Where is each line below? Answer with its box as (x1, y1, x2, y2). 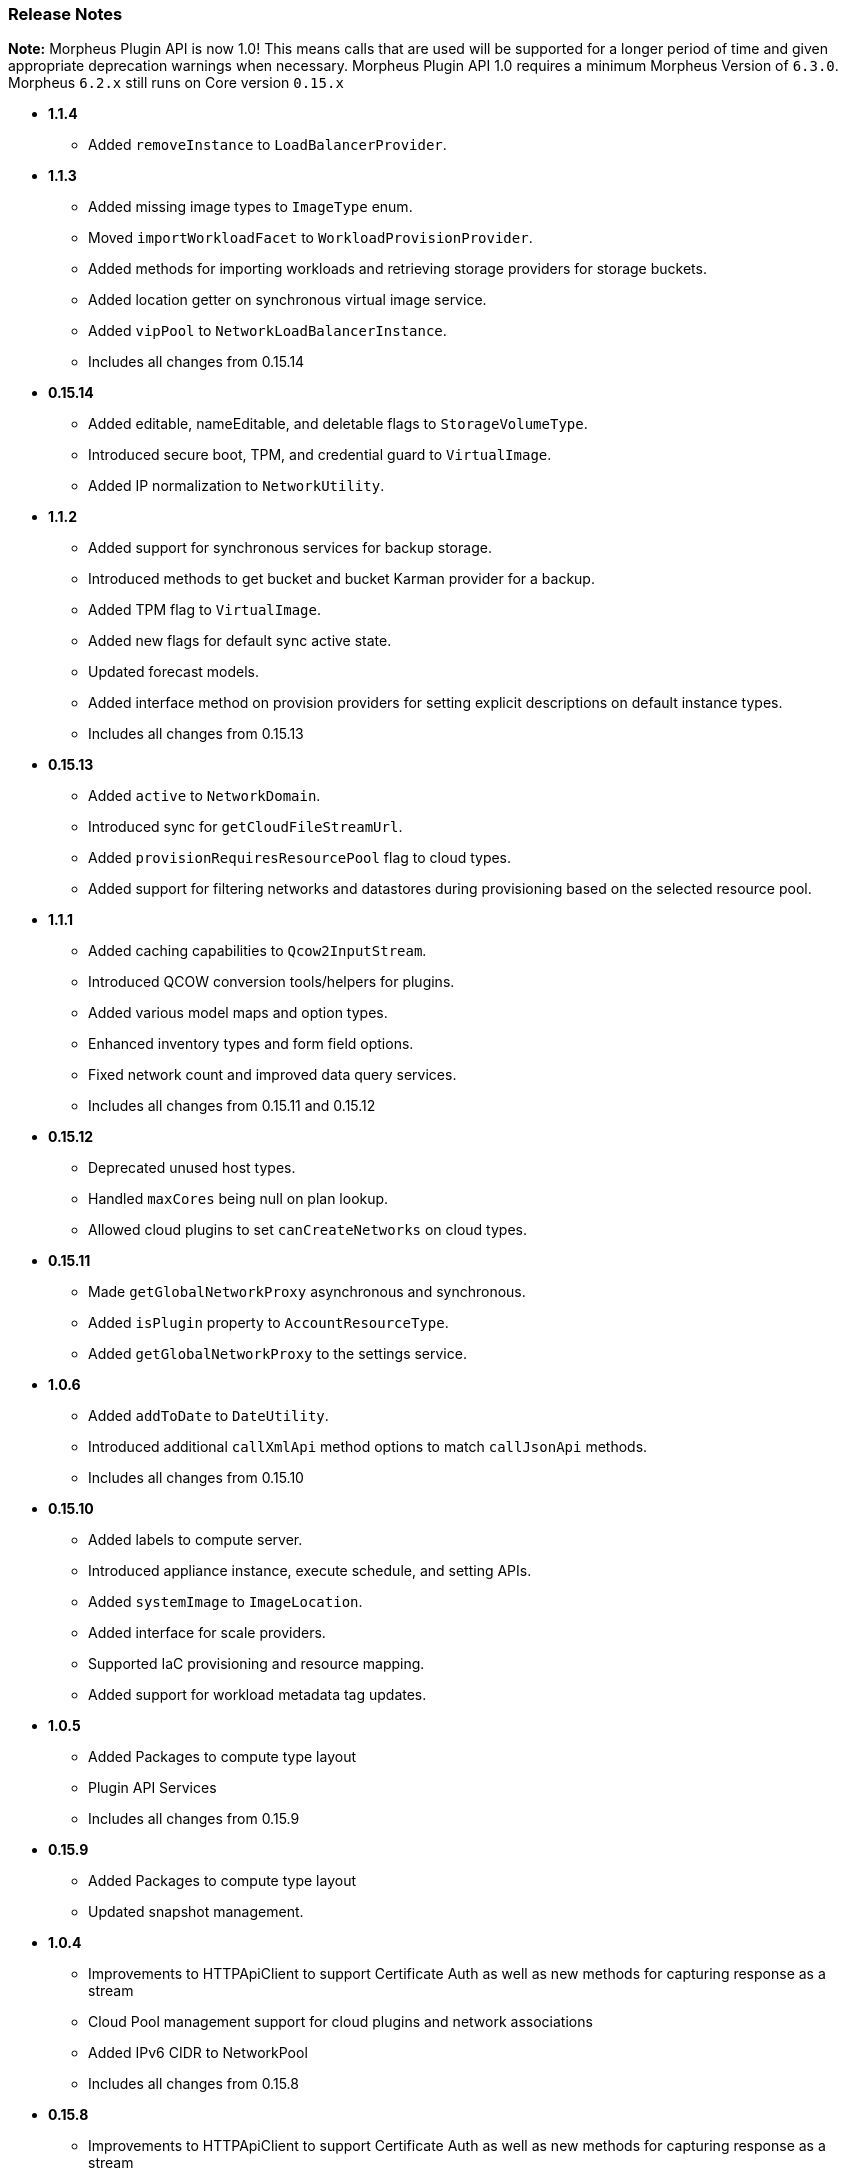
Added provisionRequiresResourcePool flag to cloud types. (88, 849, 512, 867)
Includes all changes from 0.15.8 (88, 2075, 299, 2093)
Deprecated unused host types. (88, 1159, 296, 1177)
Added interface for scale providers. (88, 1624, 326, 1642)
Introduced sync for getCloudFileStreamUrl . (88, 818, 403, 836)
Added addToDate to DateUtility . (88, 1407, 329, 1425)
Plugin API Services (88, 1779, 217, 1797)
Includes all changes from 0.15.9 (88, 1810, 300, 1828)
